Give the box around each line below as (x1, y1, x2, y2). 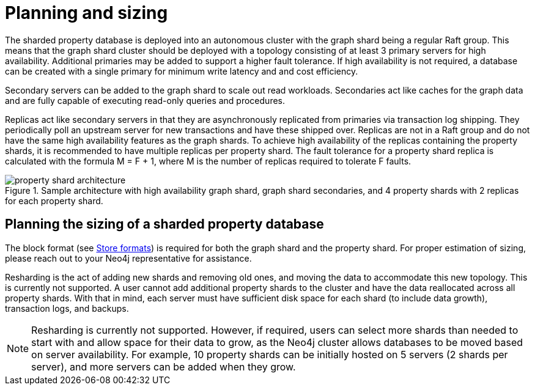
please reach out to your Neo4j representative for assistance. (5, 252, 252, 263)
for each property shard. (5, 195, 103, 206)
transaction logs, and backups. (5, 303, 129, 314)
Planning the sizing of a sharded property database (5, 216, 324, 232)
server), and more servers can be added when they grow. (31, 360, 296, 373)
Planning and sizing (5, 2, 168, 23)
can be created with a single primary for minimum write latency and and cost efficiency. (5, 65, 358, 76)
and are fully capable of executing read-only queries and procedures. (5, 95, 286, 106)
